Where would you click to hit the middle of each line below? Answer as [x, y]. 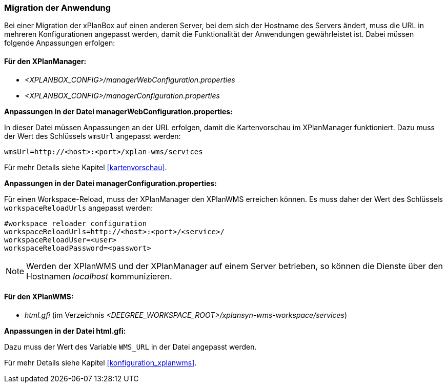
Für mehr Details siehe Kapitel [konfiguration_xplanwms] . [100, 362]
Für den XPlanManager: [45, 61]
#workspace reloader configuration [76, 223]
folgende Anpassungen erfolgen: [60, 43]
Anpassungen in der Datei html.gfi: [65, 331]
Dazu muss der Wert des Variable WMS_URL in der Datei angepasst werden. [130, 347]
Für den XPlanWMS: [39, 297]
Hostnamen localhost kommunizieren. [99, 276]
